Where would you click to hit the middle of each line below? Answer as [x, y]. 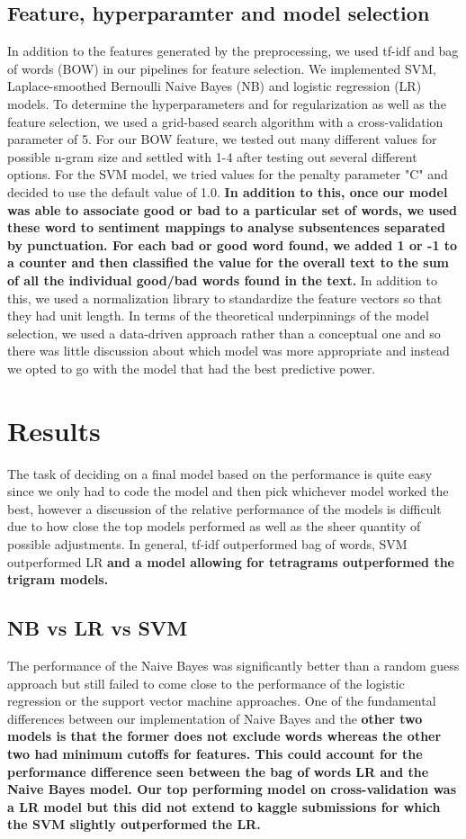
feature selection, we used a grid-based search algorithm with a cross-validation [225, 121]
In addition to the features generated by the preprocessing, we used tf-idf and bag [233, 51]
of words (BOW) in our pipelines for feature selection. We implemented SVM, [222, 68]
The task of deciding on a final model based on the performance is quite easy [220, 473]
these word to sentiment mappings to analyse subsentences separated [226, 227]
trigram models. [58, 579]
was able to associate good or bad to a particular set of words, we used [232, 209]
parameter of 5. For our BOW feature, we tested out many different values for [222, 139]
